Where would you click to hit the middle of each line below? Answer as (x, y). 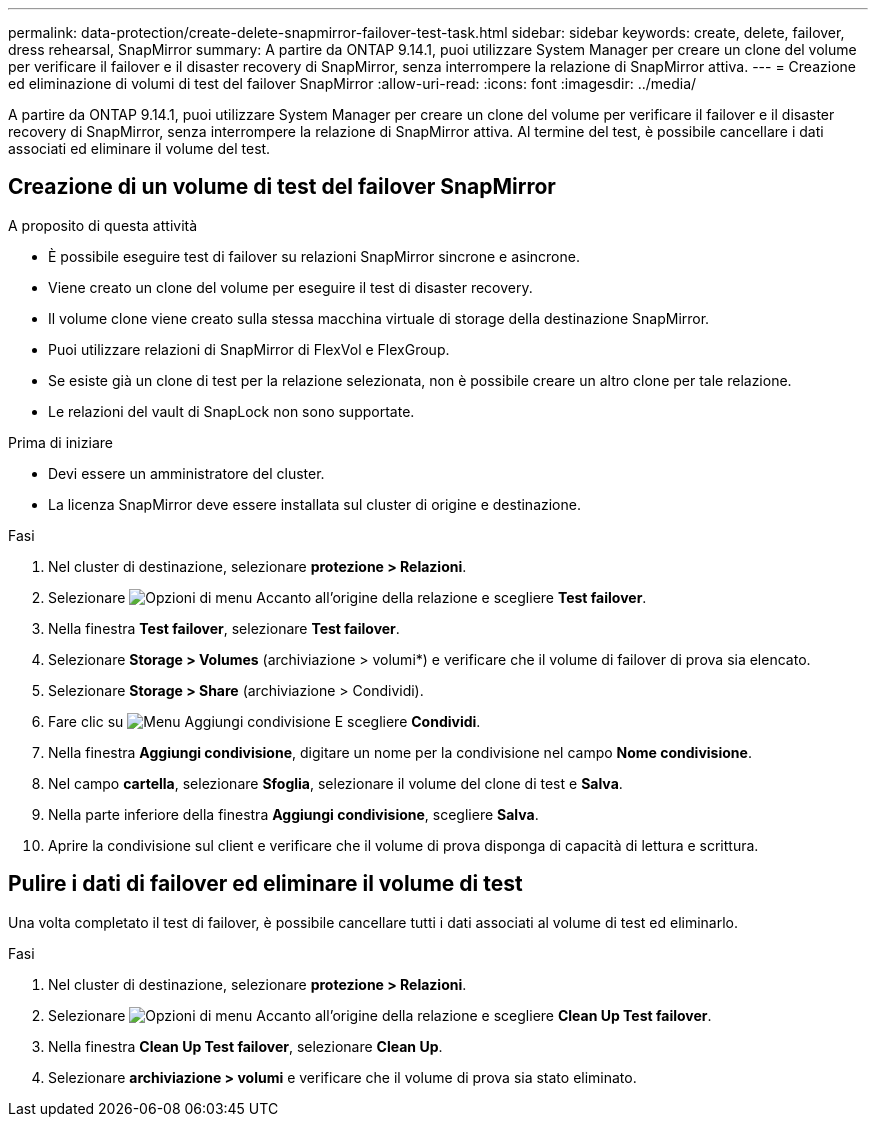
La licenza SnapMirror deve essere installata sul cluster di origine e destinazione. (314, 504)
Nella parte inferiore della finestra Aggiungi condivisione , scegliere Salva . (293, 814)
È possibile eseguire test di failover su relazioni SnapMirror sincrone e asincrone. (314, 256)
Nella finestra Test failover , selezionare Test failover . (224, 628)
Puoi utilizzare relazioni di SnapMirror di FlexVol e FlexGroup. (249, 349)
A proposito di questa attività (103, 225)
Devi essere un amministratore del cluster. (186, 473)
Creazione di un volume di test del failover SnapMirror (282, 187)
